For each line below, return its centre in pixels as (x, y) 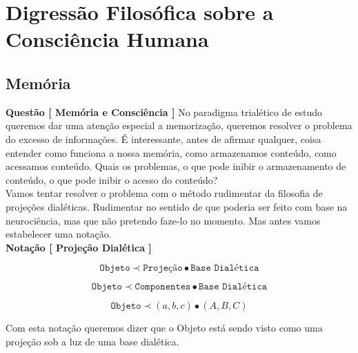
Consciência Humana (107, 39)
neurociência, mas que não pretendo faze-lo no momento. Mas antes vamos (163, 220)
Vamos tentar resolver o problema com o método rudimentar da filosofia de (164, 193)
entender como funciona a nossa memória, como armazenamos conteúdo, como (171, 152)
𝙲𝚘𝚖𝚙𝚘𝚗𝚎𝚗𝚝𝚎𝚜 (163, 287)
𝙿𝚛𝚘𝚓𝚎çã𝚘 (163, 268)
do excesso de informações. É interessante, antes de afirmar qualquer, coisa (163, 139)
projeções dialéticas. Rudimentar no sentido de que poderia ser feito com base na (177, 206)
